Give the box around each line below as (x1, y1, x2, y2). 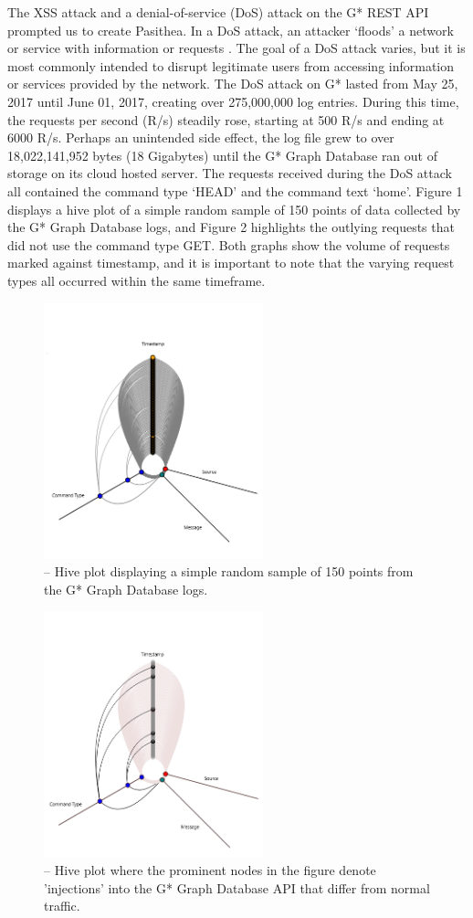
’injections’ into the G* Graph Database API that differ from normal (44, 878, 430, 897)
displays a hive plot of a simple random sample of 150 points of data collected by (7, 199, 461, 218)
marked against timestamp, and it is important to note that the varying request (7, 253, 455, 272)
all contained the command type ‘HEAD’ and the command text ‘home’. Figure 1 (7, 181, 463, 200)
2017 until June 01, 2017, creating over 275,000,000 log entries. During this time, (7, 91, 459, 111)
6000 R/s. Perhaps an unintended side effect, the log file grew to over (7, 128, 394, 147)
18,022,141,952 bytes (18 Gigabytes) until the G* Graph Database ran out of (7, 145, 437, 164)
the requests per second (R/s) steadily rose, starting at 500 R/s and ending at (7, 110, 445, 129)
